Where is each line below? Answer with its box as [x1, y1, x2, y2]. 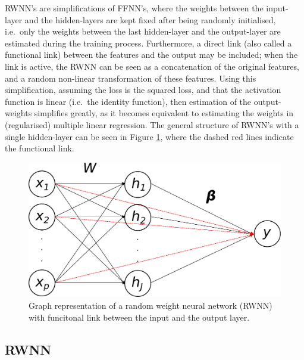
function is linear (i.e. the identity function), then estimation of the [5, 95, 252, 107]
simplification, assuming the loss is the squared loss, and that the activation [5, 83, 281, 96]
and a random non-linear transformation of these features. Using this [5, 72, 256, 84]
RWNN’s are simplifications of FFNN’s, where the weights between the [5, 2, 264, 14]
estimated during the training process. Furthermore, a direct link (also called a [5, 36, 292, 49]
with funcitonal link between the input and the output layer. [29, 311, 250, 323]
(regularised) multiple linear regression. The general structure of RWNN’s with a [5, 118, 299, 131]
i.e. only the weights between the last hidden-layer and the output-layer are [5, 25, 281, 38]
